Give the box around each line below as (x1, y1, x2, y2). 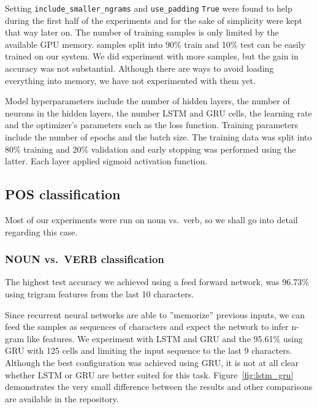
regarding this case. (5, 225, 78, 238)
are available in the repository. (5, 392, 119, 405)
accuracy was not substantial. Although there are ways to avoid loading (5, 62, 274, 75)
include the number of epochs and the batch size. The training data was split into (5, 131, 312, 143)
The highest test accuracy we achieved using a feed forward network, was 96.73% (5, 275, 309, 288)
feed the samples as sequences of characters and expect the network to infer (5, 320, 289, 333)
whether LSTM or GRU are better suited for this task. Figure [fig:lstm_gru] (5, 368, 294, 381)
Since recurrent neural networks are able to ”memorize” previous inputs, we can (5, 308, 305, 321)
